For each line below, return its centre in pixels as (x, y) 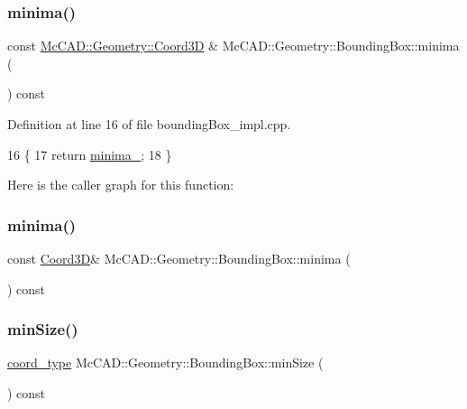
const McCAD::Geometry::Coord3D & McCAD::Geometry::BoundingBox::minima (233, 46)
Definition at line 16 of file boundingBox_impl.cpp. (149, 124)
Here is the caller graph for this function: (121, 185)
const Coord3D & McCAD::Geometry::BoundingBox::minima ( (179, 258)
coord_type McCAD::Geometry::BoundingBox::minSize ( (165, 363)
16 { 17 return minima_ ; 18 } (90, 154)
